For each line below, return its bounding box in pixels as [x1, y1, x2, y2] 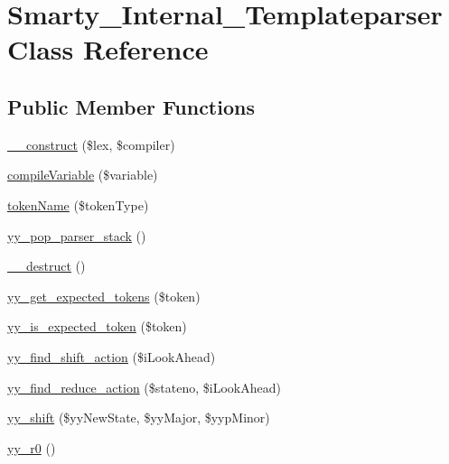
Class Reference [7, 31, 209, 68]
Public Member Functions [7, 92, 255, 120]
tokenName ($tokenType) [7, 195, 149, 214]
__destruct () [7, 256, 86, 275]
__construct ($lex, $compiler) [7, 135, 175, 153]
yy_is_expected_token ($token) [7, 317, 187, 336]
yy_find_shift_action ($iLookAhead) [7, 347, 216, 366]
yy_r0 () [7, 438, 56, 457]
